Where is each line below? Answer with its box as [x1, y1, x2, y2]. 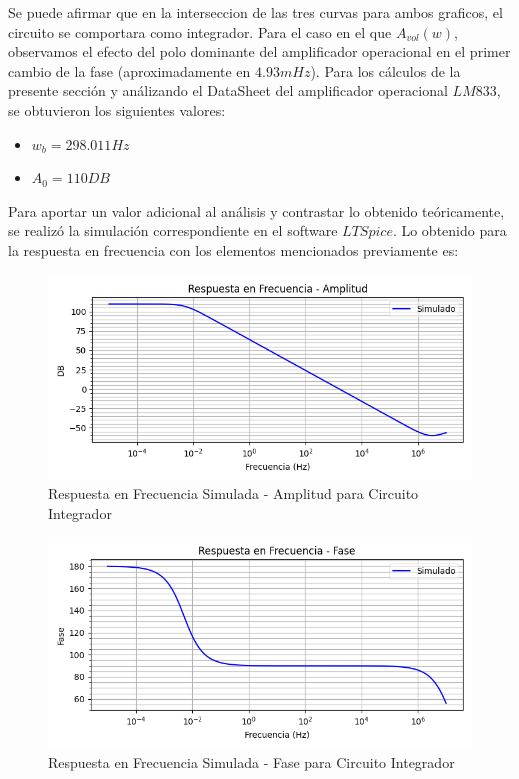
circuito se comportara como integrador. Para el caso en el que [8, 21, 392, 42]
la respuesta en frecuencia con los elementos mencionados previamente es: [8, 239, 459, 260]
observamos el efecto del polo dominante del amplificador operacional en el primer [8, 41, 511, 62]
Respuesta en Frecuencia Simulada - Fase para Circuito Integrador [48, 752, 455, 773]
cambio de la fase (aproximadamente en [8, 60, 251, 81]
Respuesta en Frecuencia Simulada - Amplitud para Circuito [48, 483, 419, 504]
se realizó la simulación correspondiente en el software [8, 220, 338, 241]
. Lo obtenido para [392, 220, 507, 241]
